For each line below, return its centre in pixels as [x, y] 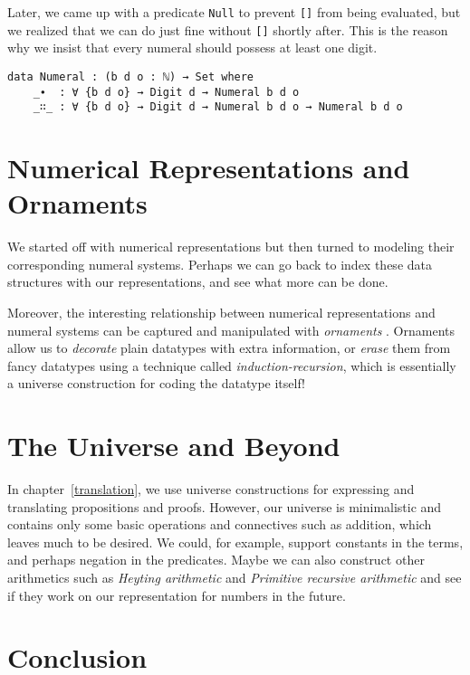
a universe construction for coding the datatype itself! [156, 383]
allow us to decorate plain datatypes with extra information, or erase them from [229, 348]
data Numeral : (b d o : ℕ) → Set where [131, 76]
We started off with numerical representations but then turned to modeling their [231, 247]
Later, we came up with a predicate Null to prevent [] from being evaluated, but [234, 12]
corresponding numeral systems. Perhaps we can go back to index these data [220, 264]
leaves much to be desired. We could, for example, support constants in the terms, [235, 542]
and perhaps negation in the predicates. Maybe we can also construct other [216, 560]
